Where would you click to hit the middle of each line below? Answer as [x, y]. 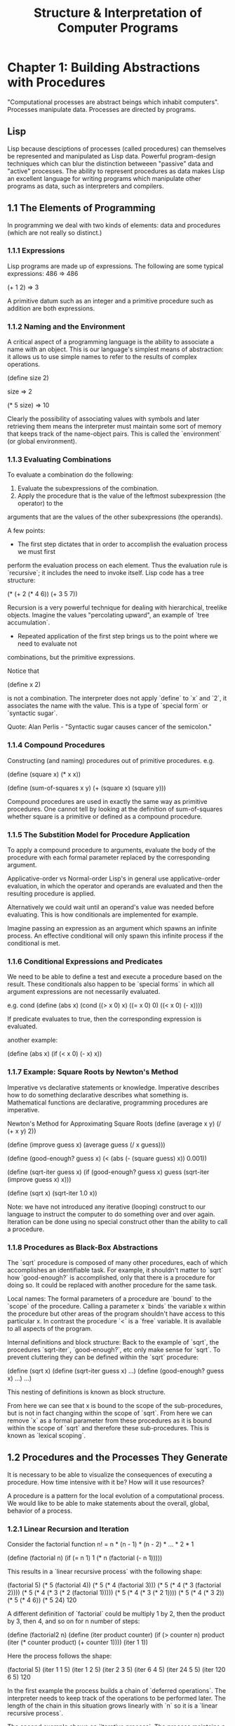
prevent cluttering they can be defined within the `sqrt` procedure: [103, 1357]
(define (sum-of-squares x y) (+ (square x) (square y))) [87, 788]
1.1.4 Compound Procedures [56, 745]
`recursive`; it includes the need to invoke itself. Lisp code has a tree [106, 573]
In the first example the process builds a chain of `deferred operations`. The [117, 1691]
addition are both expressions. [51, 308]
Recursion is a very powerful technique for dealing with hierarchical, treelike [117, 607]
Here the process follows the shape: [60, 1656]
